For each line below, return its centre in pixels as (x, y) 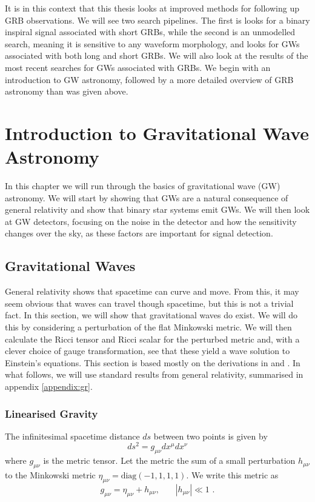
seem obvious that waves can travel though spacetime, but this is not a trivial (149, 303)
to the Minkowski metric (50, 475)
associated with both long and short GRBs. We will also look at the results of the (157, 55)
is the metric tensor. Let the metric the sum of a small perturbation (169, 460)
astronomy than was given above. (67, 91)
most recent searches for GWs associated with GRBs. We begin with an (138, 67)
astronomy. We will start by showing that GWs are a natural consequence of (147, 197)
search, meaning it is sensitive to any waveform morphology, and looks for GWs (152, 43)
